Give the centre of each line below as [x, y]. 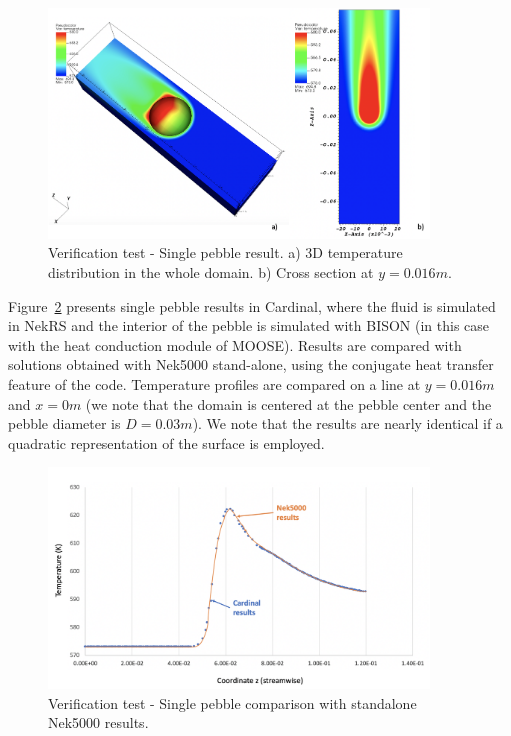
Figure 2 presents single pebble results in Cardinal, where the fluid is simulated [252, 305]
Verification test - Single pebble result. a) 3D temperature [225, 252]
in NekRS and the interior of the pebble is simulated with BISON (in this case [249, 325]
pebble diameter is [64, 423]
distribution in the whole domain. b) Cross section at [211, 272]
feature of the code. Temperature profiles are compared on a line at [214, 384]
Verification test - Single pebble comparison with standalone [232, 702]
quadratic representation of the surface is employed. [166, 442]
